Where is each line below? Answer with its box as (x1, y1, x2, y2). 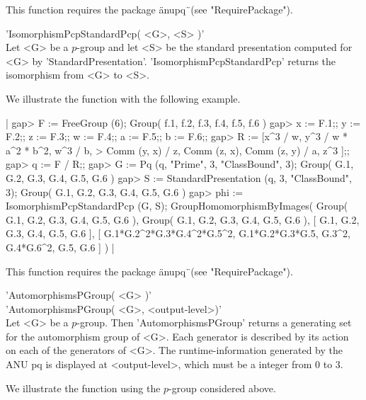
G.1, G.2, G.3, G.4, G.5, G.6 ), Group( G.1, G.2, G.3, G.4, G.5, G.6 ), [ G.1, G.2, (6, 212, 360, 227)
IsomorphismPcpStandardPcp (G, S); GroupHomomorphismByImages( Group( (6, 198, 348, 213)
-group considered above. (168, 380, 276, 395)
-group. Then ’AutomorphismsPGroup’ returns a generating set (76, 315, 352, 330)
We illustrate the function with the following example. (6, 91, 241, 105)
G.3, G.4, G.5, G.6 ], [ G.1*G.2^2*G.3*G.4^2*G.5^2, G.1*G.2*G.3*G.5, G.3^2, (6, 226, 350, 241)
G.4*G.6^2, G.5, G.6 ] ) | (6, 239, 115, 254)
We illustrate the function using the (6, 380, 161, 395)
